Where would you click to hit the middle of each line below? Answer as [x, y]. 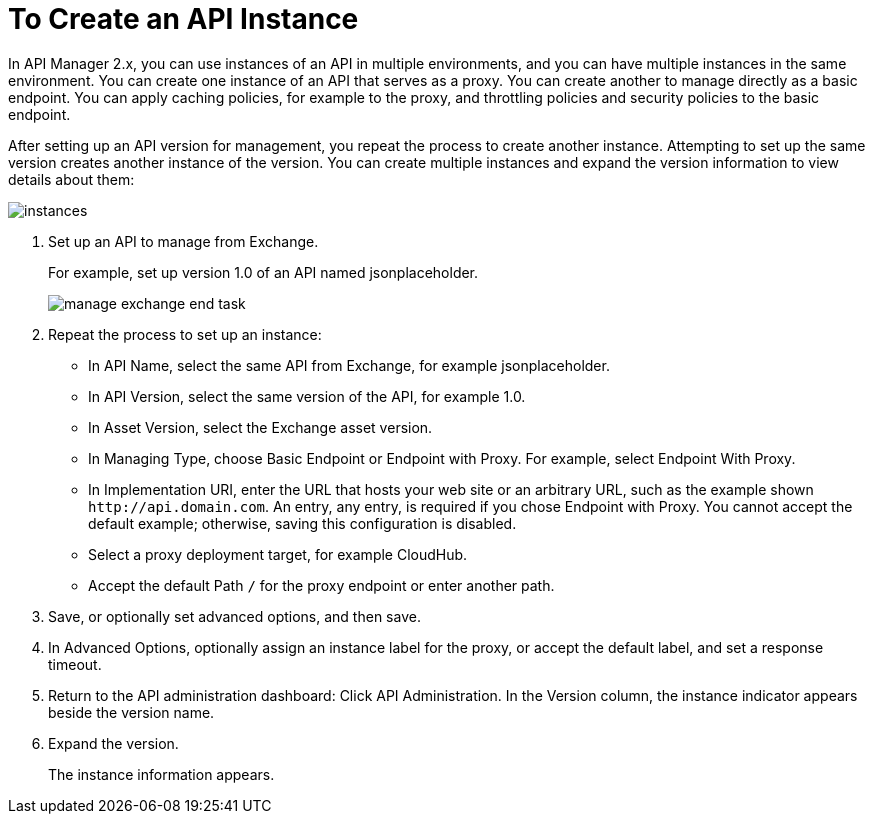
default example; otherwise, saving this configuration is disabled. [302, 523]
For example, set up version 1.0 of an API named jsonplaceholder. [263, 272]
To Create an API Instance [183, 19]
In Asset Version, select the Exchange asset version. [260, 427]
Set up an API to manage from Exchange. [183, 241]
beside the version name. [131, 712]
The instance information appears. [161, 774]
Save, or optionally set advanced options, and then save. [234, 616]
